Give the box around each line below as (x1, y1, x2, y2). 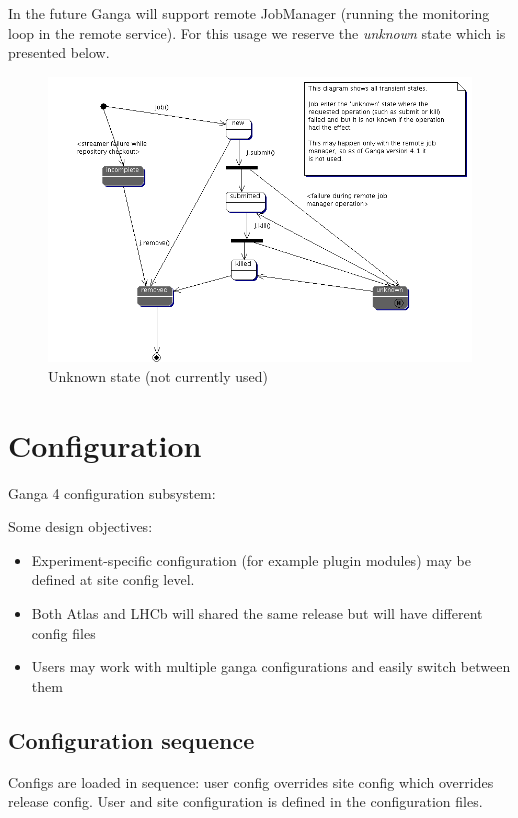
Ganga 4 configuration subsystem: (8, 482, 216, 503)
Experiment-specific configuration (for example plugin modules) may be (31, 549, 471, 570)
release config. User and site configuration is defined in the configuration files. (8, 791, 483, 812)
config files (31, 622, 96, 643)
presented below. (8, 42, 110, 63)
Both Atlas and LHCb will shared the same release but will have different (31, 602, 483, 623)
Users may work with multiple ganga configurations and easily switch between (31, 656, 511, 677)
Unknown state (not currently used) (48, 365, 268, 386)
